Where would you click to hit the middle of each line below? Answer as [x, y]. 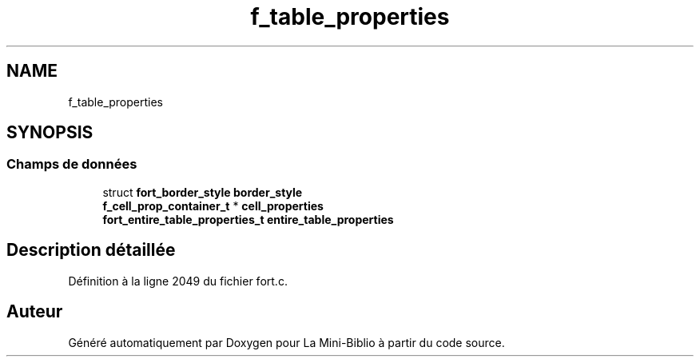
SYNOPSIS [50, 133]
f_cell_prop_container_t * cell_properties [213, 205]
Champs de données [72, 164]
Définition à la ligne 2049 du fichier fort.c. [178, 281]
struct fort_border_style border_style [203, 192]
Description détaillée [91, 250]
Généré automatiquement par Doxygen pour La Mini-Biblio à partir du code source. [286, 342]
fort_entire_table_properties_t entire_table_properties [248, 219]
